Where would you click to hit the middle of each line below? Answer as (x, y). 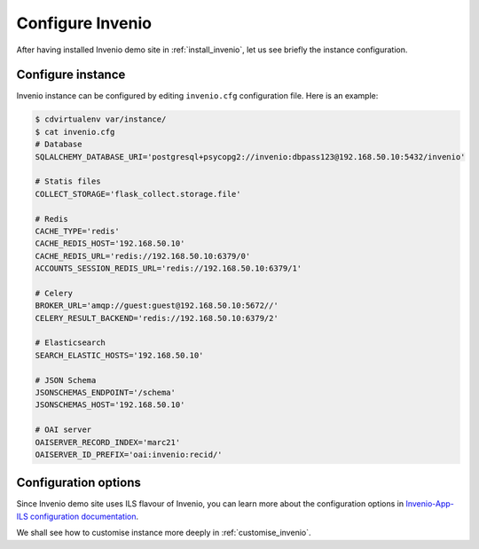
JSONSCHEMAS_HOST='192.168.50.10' (110, 405)
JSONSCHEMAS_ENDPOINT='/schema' (106, 393)
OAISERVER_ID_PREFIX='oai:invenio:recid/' (129, 454)
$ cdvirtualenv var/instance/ (101, 119)
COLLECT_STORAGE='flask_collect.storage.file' (138, 194)
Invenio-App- (429, 504)
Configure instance (71, 75)
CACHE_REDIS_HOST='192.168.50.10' (110, 243)
